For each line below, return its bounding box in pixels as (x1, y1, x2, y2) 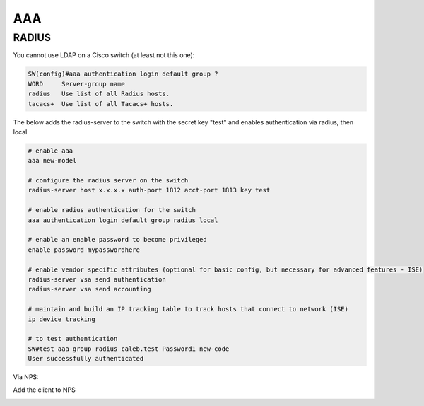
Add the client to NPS (13, 385, 76, 394)
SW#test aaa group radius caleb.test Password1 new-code (28, 344, 230, 353)
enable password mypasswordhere (28, 245, 141, 254)
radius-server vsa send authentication (28, 275, 166, 283)
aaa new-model (28, 156, 77, 165)
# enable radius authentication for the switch (28, 206, 196, 214)
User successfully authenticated (28, 354, 144, 363)
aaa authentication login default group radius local (28, 216, 218, 224)
